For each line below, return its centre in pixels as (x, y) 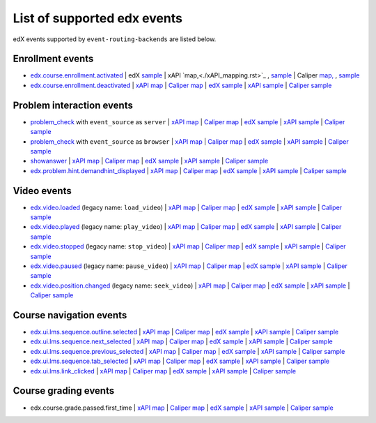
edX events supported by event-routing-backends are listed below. (115, 39)
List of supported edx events (97, 18)
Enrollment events (53, 59)
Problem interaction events (73, 105)
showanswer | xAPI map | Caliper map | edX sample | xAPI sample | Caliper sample (149, 161)
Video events (42, 191)
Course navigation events (70, 315)
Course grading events (64, 391)
